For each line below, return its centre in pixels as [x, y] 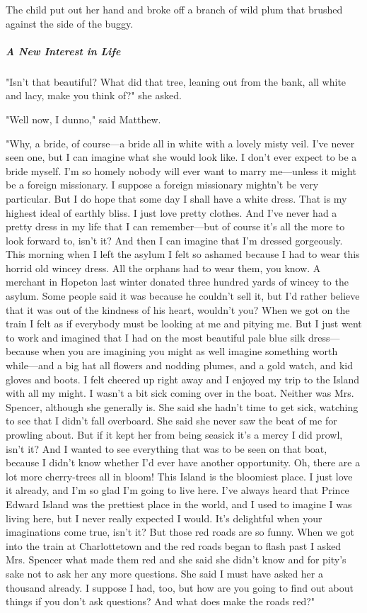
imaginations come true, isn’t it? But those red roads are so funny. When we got [180, 532]
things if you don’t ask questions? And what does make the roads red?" [161, 601]
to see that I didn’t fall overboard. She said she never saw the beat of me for [171, 421]
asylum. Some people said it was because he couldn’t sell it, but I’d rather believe [183, 296]
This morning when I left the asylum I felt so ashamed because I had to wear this [183, 254]
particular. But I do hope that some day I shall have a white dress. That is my [176, 198]
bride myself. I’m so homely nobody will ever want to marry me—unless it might [181, 170]
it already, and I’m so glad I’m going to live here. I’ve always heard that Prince [177, 490]
